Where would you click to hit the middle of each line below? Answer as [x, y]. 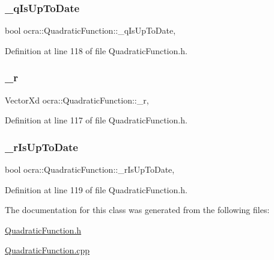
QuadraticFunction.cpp [47, 250]
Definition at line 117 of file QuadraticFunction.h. [96, 120]
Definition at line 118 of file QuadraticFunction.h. [96, 50]
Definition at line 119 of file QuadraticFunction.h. [96, 189]
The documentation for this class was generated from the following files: [137, 210]
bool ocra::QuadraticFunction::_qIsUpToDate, [90, 30]
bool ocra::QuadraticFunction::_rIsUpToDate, [90, 169]
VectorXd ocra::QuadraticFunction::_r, [77, 100]
